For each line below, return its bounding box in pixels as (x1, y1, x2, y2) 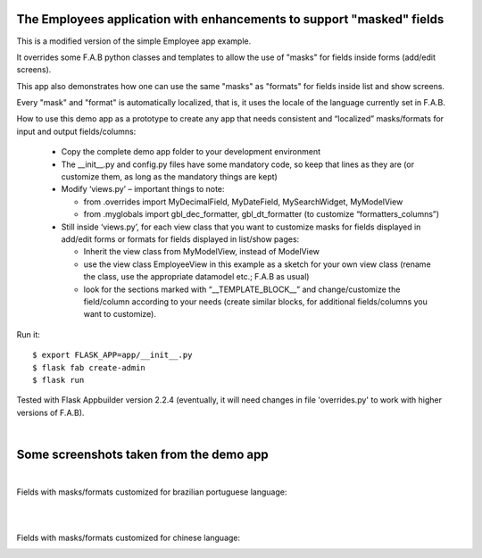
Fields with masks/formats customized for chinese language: (16, 532, 241, 543)
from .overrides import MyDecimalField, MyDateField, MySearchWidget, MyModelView (83, 196, 403, 207)
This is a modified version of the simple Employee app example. (16, 36, 252, 46)
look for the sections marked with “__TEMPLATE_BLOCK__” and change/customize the (83, 284, 401, 295)
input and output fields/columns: (16, 126, 137, 137)
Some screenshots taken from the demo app (16, 446, 269, 462)
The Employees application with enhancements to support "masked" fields (16, 12, 445, 27)
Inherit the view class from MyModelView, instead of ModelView (83, 246, 320, 257)
